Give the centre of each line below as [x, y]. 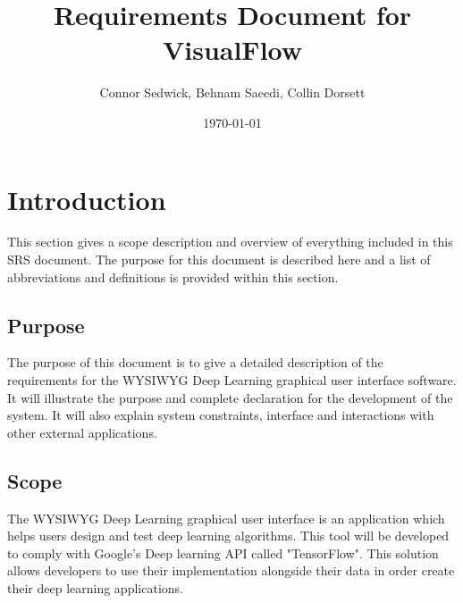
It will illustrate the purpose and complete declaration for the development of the [230, 397]
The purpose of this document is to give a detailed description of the [195, 362]
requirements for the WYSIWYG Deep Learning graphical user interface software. [232, 380]
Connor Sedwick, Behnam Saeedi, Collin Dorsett [232, 92]
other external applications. [82, 432]
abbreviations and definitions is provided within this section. [173, 276]
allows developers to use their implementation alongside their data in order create [231, 570]
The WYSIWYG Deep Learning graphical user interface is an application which [226, 518]
